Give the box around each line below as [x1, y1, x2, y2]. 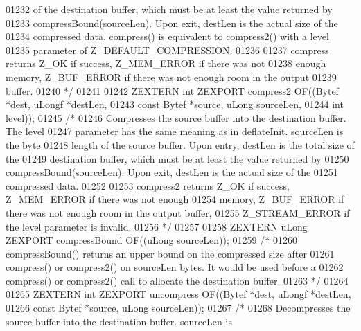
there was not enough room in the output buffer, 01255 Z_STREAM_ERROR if [6, 205, 350, 220]
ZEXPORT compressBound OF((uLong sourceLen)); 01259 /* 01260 [6, 233, 297, 247]
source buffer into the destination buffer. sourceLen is [6, 314, 232, 328]
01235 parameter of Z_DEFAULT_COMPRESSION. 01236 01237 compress [6, 42, 329, 57]
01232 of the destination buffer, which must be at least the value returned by [6, 2, 333, 16]
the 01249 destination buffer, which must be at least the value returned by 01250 [6, 151, 349, 165]
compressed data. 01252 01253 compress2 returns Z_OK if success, [6, 178, 290, 193]
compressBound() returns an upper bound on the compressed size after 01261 [6, 246, 335, 260]
